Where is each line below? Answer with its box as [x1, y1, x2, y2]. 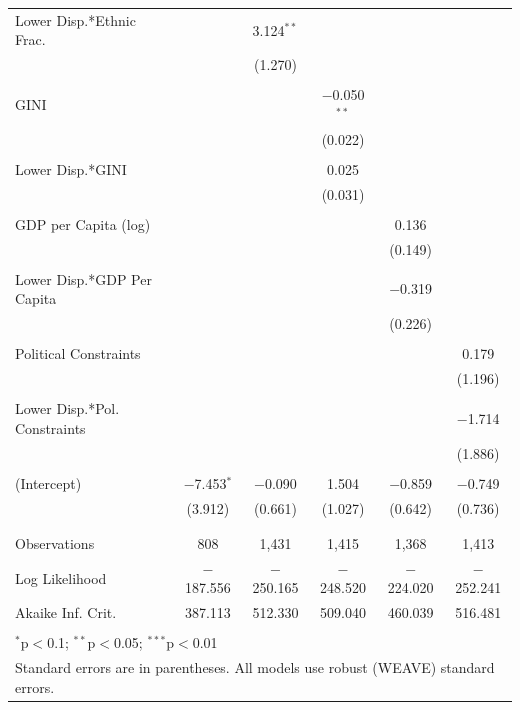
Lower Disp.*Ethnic [15, 9, 136, 30]
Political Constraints [15, 343, 141, 364]
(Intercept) [15, 472, 82, 493]
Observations [15, 532, 95, 553]
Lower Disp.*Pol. [15, 398, 120, 419]
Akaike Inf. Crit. [15, 602, 117, 623]
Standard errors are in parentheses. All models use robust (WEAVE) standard [15, 657, 495, 678]
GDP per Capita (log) [15, 213, 151, 234]
